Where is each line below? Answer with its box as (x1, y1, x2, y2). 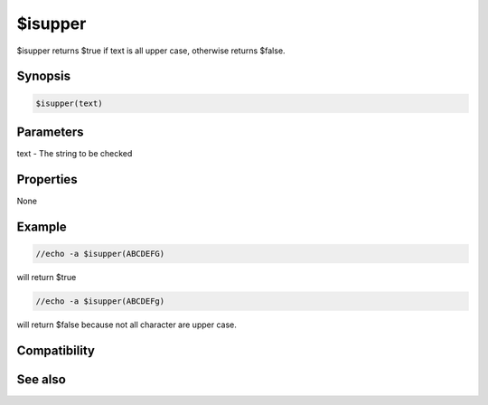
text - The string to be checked (16, 148, 133, 159)
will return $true (16, 271, 77, 282)
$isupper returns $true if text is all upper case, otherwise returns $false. (16, 45, 286, 56)
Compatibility (16, 343, 95, 358)
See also (16, 372, 67, 387)
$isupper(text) (35, 98, 103, 108)
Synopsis (16, 69, 71, 84)
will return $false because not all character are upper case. (16, 319, 237, 330)
